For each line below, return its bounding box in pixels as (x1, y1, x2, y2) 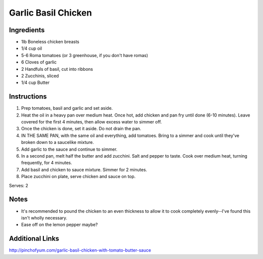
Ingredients (9, 26, 45, 34)
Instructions (9, 93, 47, 101)
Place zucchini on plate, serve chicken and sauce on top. (21, 174, 136, 179)
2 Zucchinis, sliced (21, 73, 59, 79)
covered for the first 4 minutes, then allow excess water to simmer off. (21, 119, 162, 125)
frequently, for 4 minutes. (21, 160, 73, 166)
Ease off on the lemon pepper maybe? (21, 222, 98, 228)
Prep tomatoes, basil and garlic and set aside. (21, 105, 113, 111)
